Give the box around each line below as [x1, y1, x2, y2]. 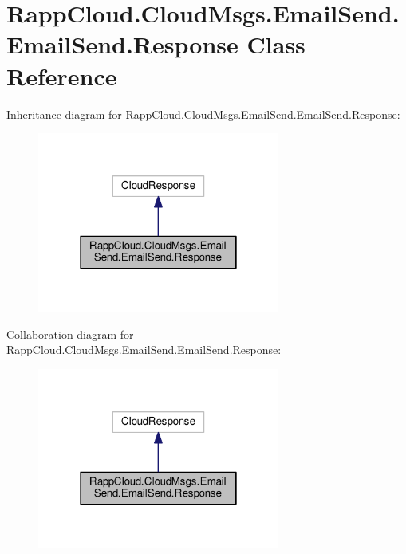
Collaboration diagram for [6, 325, 134, 342]
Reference [6, 59, 117, 92]
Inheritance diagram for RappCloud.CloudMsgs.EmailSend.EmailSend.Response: [6, 105, 400, 122]
